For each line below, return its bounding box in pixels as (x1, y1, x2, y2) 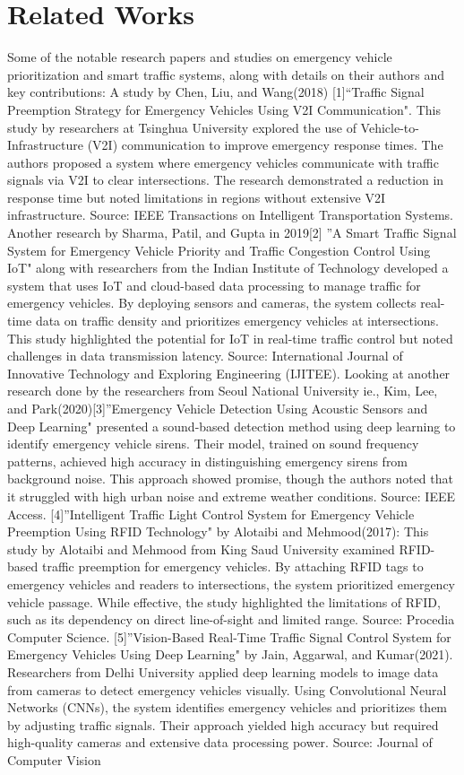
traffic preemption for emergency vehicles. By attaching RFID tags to (41, 557, 424, 576)
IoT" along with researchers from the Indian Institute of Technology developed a (7, 258, 449, 277)
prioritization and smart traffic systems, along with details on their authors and (7, 65, 444, 83)
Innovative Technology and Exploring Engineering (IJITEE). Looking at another (7, 363, 451, 382)
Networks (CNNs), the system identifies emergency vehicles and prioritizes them (7, 698, 448, 717)
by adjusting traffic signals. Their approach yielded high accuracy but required (7, 715, 439, 734)
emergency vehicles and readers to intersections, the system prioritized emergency (7, 574, 455, 593)
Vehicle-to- (360, 118, 419, 136)
